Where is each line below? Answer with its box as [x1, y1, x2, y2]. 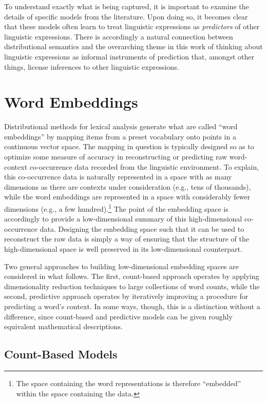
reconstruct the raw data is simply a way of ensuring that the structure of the [4, 233, 249, 244]
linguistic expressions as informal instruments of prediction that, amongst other [4, 51, 254, 62]
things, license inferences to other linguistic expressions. [4, 61, 179, 72]
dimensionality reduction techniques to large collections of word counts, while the [4, 280, 260, 291]
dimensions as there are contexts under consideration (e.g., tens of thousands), [4, 181, 251, 192]
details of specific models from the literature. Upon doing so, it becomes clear [4, 11, 248, 22]
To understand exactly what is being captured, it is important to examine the [4, 1, 249, 11]
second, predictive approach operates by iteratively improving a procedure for [4, 291, 249, 301]
